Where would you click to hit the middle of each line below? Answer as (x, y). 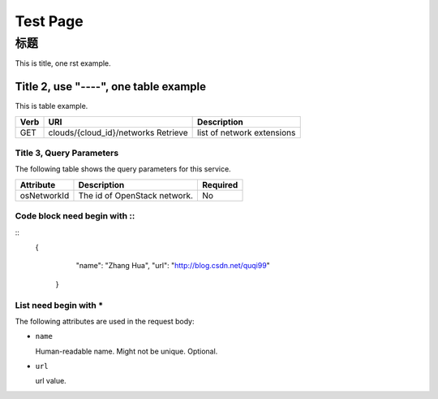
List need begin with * (59, 305)
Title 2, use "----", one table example (111, 87)
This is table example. (52, 106)
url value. (51, 381)
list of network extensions (247, 132)
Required (220, 184)
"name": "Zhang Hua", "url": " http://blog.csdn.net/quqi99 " (173, 266)
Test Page (49, 21)
